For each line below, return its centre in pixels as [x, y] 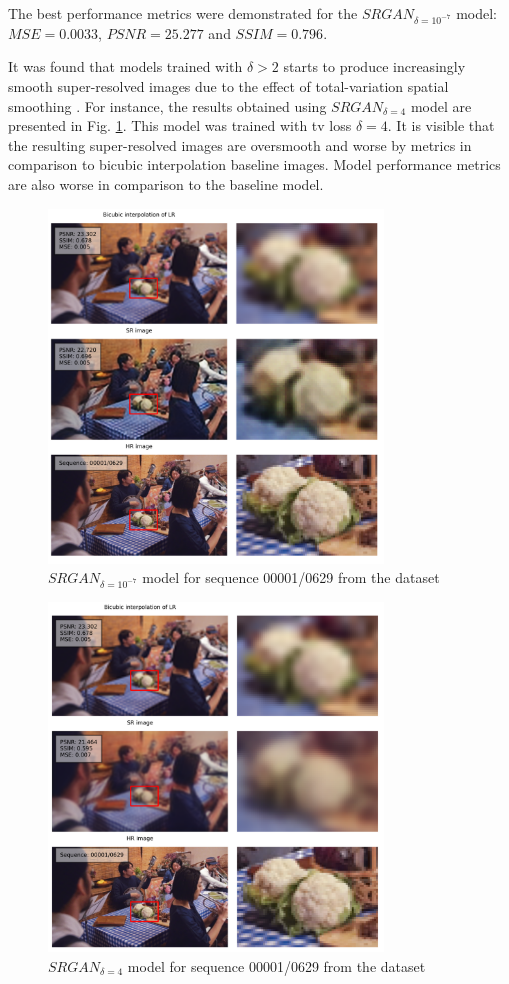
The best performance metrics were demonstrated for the [183, 13]
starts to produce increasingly [374, 66]
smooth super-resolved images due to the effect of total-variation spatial [228, 85]
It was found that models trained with [125, 66]
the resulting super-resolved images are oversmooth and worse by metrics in [240, 144]
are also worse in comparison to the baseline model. [166, 183]
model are [441, 105]
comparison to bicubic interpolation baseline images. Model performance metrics [254, 164]
